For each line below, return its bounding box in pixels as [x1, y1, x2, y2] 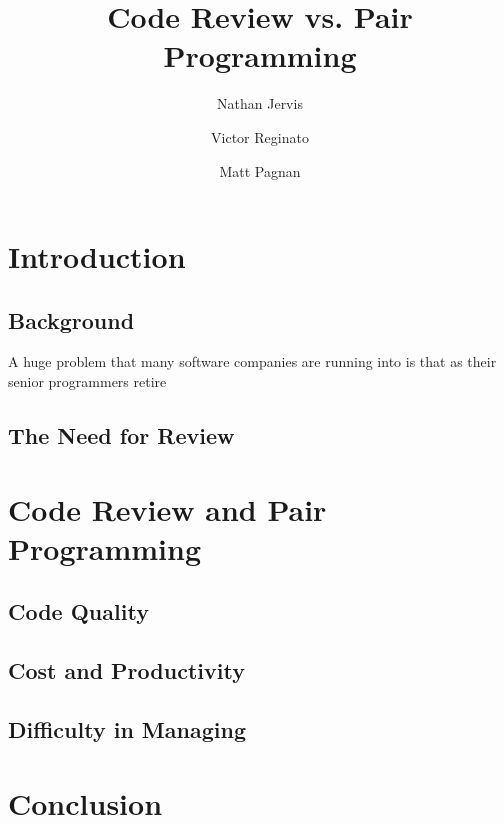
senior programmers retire [8, 371, 167, 392]
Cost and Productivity [8, 655, 245, 686]
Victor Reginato [211, 126, 309, 147]
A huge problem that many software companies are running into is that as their [8, 351, 497, 372]
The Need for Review [8, 420, 235, 451]
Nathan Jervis [217, 93, 303, 114]
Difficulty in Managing [8, 713, 246, 744]
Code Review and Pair [8, 488, 327, 529]
